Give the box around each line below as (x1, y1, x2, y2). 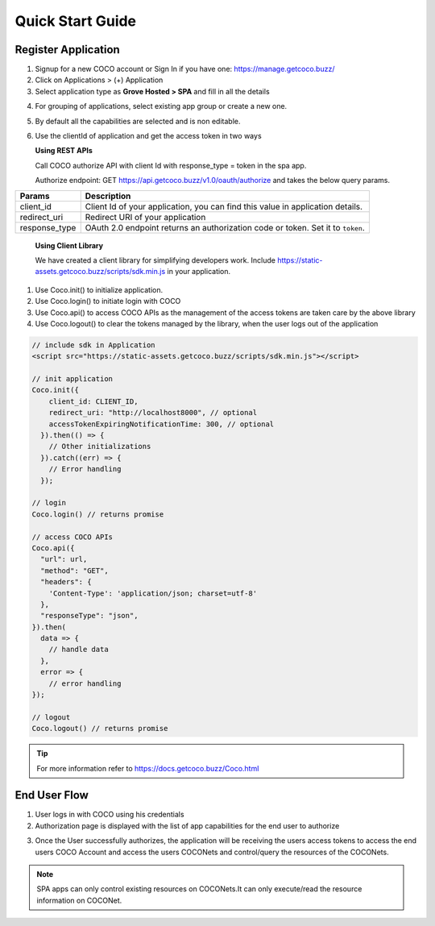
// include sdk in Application (31, 340, 156, 350)
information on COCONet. (36, 895, 122, 905)
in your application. (167, 267, 231, 276)
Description (85, 190, 131, 201)
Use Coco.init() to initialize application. (35, 284, 164, 294)
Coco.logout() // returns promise (31, 724, 168, 733)
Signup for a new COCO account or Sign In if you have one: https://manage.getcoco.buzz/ (35, 64, 335, 74)
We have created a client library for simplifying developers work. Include (35, 255, 275, 265)
